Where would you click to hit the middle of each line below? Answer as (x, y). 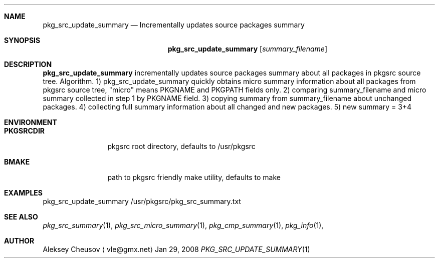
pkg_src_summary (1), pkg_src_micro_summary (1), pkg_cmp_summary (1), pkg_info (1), (183, 225)
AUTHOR (19, 241)
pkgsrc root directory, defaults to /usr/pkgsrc (181, 146)
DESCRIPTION (28, 64)
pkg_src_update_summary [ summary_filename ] (247, 49)
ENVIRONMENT (31, 122)
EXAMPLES (23, 193)
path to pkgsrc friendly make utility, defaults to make (194, 177)
